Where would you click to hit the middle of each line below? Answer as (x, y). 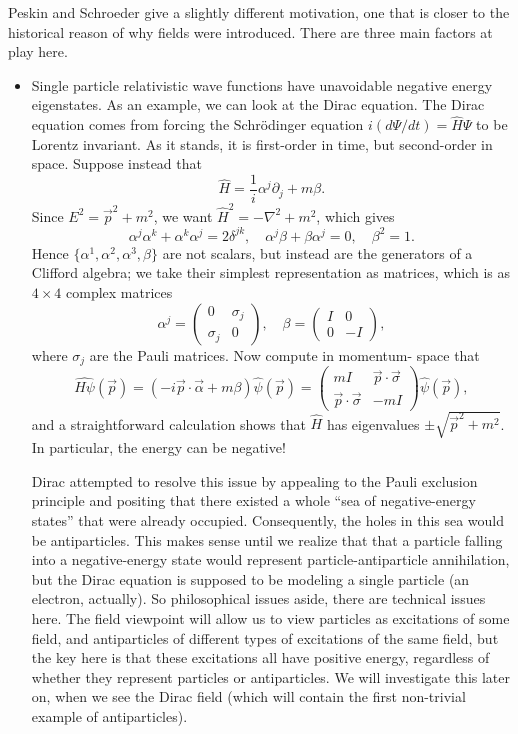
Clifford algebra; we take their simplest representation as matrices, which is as (271, 272)
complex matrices (119, 292)
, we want (183, 215)
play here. (38, 51)
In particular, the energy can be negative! (158, 447)
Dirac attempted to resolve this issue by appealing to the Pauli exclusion (254, 480)
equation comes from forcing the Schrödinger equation (197, 124)
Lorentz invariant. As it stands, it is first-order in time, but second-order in (262, 143)
